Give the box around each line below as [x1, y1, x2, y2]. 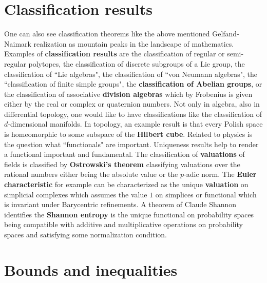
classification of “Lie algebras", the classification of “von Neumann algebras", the [4, 68, 258, 79]
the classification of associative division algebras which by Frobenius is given [4, 88, 253, 99]
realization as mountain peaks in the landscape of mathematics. [33, 38, 234, 49]
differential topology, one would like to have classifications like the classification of [4, 108, 262, 119]
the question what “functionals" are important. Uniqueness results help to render [4, 138, 259, 149]
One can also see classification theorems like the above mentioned [4, 28, 210, 39]
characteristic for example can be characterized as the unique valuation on [4, 179, 249, 190]
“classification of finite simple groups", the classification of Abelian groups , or [4, 78, 262, 89]
